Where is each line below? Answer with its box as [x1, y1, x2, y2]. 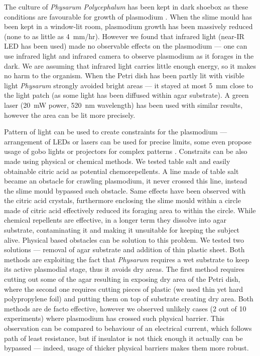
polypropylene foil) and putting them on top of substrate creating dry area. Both [4, 293, 253, 304]
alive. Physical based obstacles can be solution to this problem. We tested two [4, 234, 244, 245]
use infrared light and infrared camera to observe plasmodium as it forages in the [4, 50, 254, 61]
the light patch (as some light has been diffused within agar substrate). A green [4, 90, 249, 100]
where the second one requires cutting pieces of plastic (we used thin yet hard [4, 283, 243, 294]
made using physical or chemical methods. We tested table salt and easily [4, 155, 230, 166]
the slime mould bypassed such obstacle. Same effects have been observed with [4, 185, 246, 196]
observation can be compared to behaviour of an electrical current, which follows [4, 323, 252, 333]
